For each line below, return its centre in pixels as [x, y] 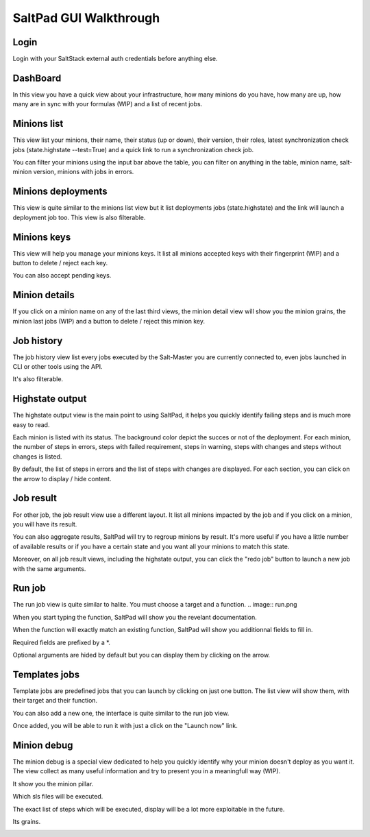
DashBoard [37, 78]
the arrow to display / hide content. [62, 478]
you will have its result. [45, 524]
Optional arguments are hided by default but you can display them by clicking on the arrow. [141, 655]
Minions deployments [60, 192]
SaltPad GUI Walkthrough [86, 18]
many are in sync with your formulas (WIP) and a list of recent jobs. [108, 104]
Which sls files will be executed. [58, 797]
